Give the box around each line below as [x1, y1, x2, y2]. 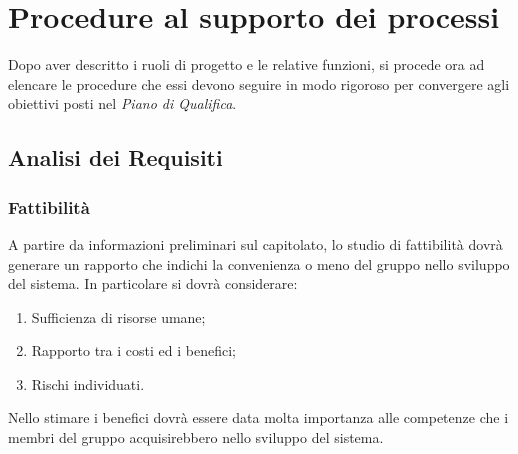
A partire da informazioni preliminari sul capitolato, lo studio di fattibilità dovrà [8, 233, 503, 254]
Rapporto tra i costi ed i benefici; [31, 340, 236, 361]
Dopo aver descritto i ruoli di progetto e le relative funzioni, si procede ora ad [8, 54, 485, 75]
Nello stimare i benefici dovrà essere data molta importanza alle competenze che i [8, 407, 509, 428]
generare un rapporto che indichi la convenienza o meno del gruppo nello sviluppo [8, 253, 510, 274]
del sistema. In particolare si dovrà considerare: [8, 273, 298, 294]
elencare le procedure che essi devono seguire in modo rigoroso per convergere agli [8, 73, 510, 94]
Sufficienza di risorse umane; [31, 306, 206, 327]
